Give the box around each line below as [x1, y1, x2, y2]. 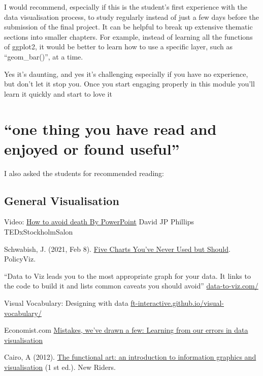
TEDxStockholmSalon [4, 226, 73, 237]
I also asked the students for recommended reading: [4, 167, 165, 178]
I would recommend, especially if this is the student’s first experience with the [4, 2, 247, 12]
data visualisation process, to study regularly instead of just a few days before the [4, 11, 259, 22]
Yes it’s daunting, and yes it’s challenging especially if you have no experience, [4, 68, 248, 79]
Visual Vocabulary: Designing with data [4, 298, 128, 308]
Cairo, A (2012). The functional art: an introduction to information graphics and [4, 352, 256, 362]
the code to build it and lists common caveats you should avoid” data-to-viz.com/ [4, 280, 258, 291]
